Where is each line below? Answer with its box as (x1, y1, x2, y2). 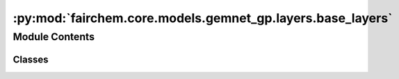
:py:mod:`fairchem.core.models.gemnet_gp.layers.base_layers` (13, 10, 393, 26)
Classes (13, 53, 49, 65)
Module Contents (13, 30, 95, 43)
